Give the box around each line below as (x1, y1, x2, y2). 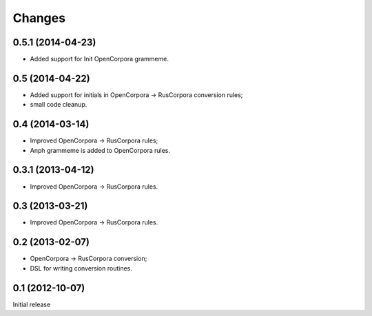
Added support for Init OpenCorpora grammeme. (30, 55, 169, 63)
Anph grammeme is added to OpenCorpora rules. (30, 146, 171, 154)
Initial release (12, 300, 51, 308)
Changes (12, 10, 65, 25)
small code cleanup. (30, 101, 87, 109)
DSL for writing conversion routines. (30, 264, 132, 272)
